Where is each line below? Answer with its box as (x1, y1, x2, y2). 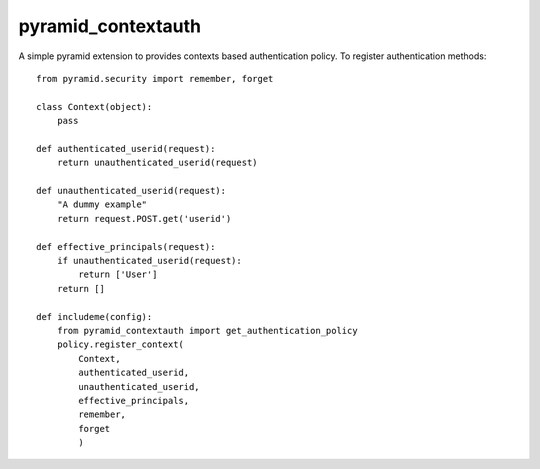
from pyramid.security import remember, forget (36, 73, 274, 84)
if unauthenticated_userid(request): (56, 255, 242, 267)
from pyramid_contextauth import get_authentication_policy (56, 325, 359, 336)
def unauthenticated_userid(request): (36, 185, 227, 197)
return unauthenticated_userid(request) (56, 157, 259, 169)
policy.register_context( (56, 339, 185, 350)
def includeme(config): (36, 311, 153, 322)
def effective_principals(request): (36, 241, 216, 252)
